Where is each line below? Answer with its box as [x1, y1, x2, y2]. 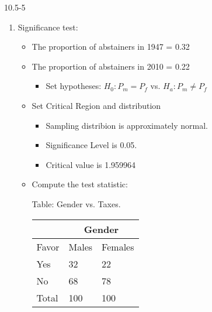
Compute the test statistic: [32, 178, 128, 190]
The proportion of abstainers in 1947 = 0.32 [32, 40, 190, 53]
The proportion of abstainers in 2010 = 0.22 [32, 60, 190, 72]
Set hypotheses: [46, 80, 102, 92]
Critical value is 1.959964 [46, 158, 136, 170]
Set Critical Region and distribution [32, 99, 161, 111]
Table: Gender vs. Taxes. [32, 197, 121, 210]
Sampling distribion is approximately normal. [46, 119, 208, 131]
